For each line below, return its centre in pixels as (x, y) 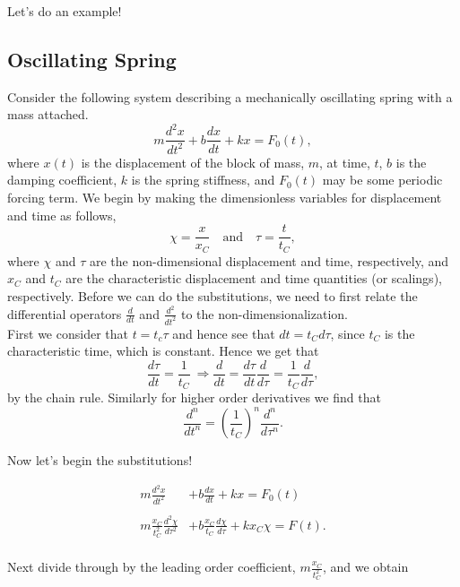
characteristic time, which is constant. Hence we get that (163, 351)
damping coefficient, (62, 180)
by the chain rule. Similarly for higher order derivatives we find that (194, 397)
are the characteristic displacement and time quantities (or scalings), (254, 278)
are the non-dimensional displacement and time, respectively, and (269, 260)
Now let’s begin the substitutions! (100, 460)
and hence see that (224, 333)
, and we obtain (365, 567)
